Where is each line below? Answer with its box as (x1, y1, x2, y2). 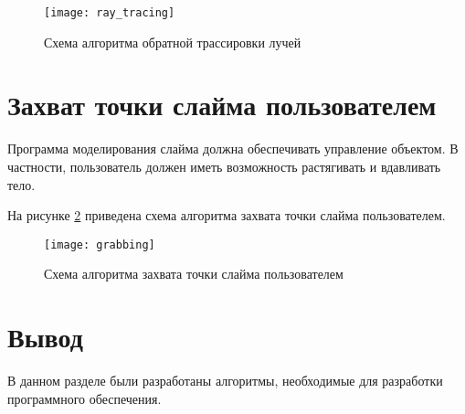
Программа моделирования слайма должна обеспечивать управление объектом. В (7, 139, 459, 158)
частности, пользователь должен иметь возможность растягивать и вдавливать (7, 156, 441, 175)
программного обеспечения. (7, 388, 162, 408)
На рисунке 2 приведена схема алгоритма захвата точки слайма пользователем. (7, 206, 446, 225)
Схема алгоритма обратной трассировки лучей (44, 32, 301, 51)
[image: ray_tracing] (44, 6, 175, 19)
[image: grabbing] (44, 238, 155, 251)
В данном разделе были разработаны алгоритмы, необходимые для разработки (7, 371, 443, 390)
